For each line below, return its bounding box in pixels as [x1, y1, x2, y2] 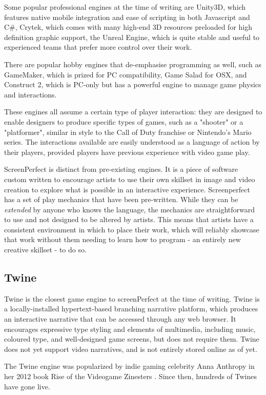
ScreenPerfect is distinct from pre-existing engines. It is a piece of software [4, 164, 238, 174]
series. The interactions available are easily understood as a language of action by [4, 136, 260, 147]
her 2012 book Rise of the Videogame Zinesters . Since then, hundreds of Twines [4, 371, 257, 382]
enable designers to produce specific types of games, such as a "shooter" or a [4, 116, 243, 127]
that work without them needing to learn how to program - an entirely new [4, 234, 241, 245]
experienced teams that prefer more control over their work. [4, 42, 192, 52]
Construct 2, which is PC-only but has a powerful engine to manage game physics [4, 79, 261, 90]
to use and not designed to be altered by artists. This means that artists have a [4, 214, 254, 225]
